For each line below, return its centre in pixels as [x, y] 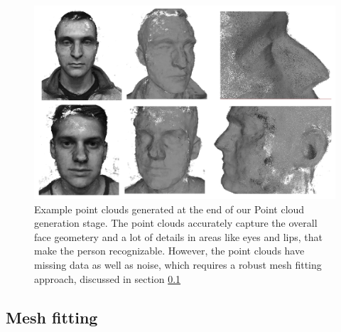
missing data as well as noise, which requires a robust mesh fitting [178, 264]
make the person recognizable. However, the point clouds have [169, 251]
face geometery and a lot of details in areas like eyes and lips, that [178, 236]
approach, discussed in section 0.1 [108, 278]
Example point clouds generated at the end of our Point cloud [169, 209]
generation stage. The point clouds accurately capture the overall [176, 223]
